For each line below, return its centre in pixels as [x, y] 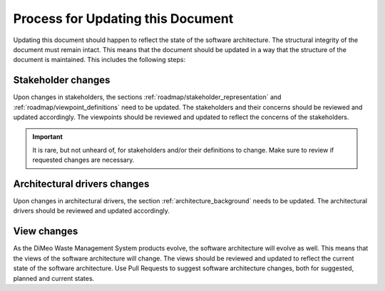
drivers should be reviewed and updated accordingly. [92, 211]
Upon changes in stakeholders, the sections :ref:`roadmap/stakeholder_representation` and [147, 97]
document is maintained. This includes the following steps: [99, 60]
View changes [46, 231]
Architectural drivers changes [81, 184]
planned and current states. [54, 278]
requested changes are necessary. [83, 160]
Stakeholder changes [62, 80]
